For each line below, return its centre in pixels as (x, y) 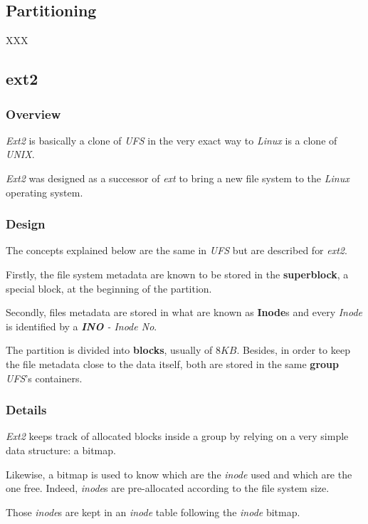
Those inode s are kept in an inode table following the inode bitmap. (153, 512)
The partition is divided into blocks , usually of (109, 350)
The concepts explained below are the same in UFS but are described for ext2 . (177, 250)
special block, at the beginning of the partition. (109, 288)
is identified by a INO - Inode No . (82, 326)
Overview (33, 114)
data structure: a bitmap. (61, 450)
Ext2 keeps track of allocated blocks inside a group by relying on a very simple (177, 436)
